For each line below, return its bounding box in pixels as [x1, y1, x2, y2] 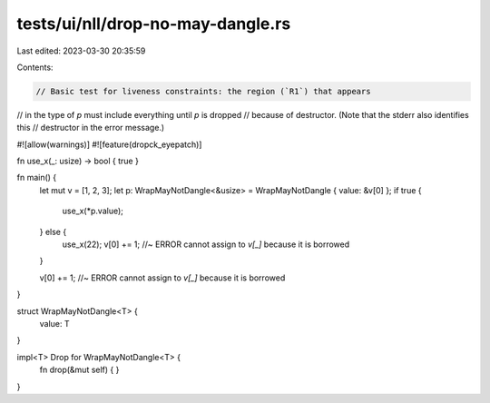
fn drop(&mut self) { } [39, 364, 120, 376]
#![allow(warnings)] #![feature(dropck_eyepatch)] [16, 139, 202, 150]
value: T [39, 318, 70, 329]
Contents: [16, 62, 54, 73]
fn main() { [16, 172, 57, 183]
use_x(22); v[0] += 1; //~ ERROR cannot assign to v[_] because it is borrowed [62, 239, 350, 250]
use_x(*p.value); [62, 205, 124, 217]
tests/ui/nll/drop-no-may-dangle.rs [16, 14, 291, 34]
